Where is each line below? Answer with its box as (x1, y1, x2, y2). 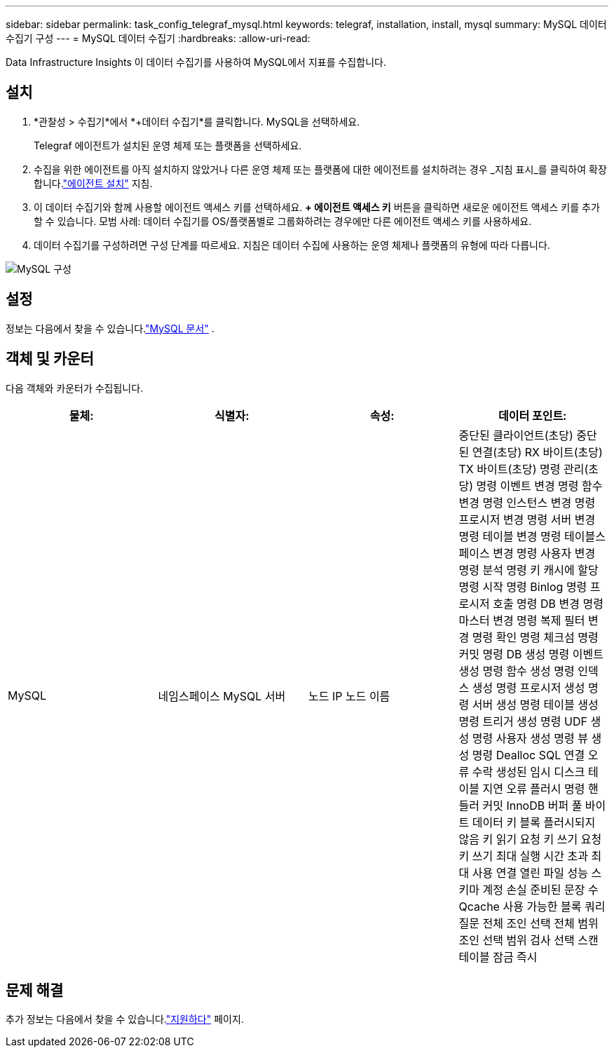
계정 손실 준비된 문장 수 (482, 882, 599, 897)
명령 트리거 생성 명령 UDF (458, 714, 587, 728)
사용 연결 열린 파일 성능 (472, 865, 588, 880)
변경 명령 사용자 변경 (493, 545, 596, 560)
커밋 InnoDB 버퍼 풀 (482, 798, 582, 813)
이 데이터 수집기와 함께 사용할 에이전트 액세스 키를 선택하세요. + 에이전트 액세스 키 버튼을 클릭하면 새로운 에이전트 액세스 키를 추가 (34, 201, 600, 213)
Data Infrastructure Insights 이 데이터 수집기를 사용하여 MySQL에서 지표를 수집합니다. (6, 56, 386, 68)
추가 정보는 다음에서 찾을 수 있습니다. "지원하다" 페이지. (6, 1013, 244, 1026)
